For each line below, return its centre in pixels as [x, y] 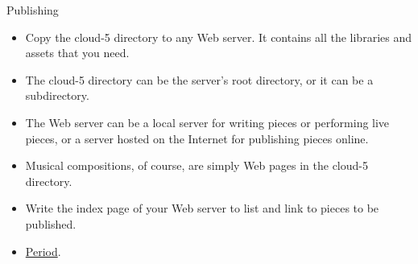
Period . [43, 251]
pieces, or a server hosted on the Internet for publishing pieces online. [197, 138]
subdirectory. [57, 95]
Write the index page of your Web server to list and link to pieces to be [202, 208]
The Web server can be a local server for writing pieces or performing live [207, 122]
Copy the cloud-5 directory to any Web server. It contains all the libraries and [218, 37]
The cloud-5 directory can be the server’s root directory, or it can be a [199, 79]
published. [51, 223]
